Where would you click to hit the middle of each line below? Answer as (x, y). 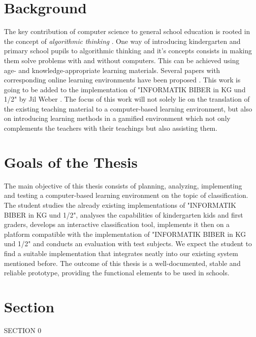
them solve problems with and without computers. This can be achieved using (122, 60)
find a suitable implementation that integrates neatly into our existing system (121, 253)
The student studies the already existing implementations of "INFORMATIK (120, 205)
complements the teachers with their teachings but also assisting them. (111, 128)
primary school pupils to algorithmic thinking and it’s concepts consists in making (128, 51)
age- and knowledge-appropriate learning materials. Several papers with (112, 70)
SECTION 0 (23, 330)
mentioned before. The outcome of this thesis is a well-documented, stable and (122, 263)
